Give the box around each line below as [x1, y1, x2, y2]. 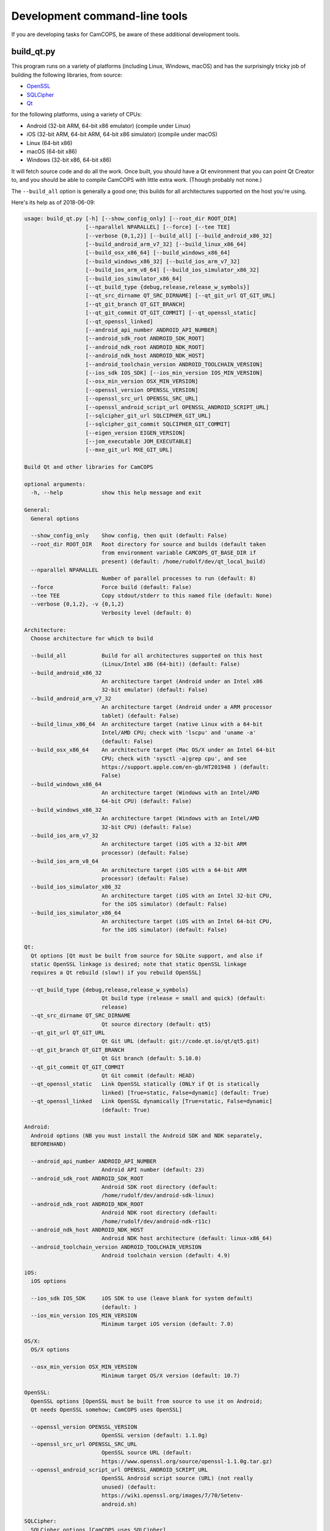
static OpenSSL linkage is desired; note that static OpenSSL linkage [31, 960, 247, 968]
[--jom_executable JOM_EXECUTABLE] [85, 438, 192, 445]
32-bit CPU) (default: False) [101, 824, 192, 830]
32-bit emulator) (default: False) [101, 687, 208, 693]
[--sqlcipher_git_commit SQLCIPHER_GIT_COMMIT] [85, 421, 231, 428]
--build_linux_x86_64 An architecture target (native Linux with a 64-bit [31, 720, 263, 728]
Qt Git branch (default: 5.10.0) [101, 1055, 202, 1062]
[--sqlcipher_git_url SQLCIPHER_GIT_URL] [85, 412, 211, 419]
